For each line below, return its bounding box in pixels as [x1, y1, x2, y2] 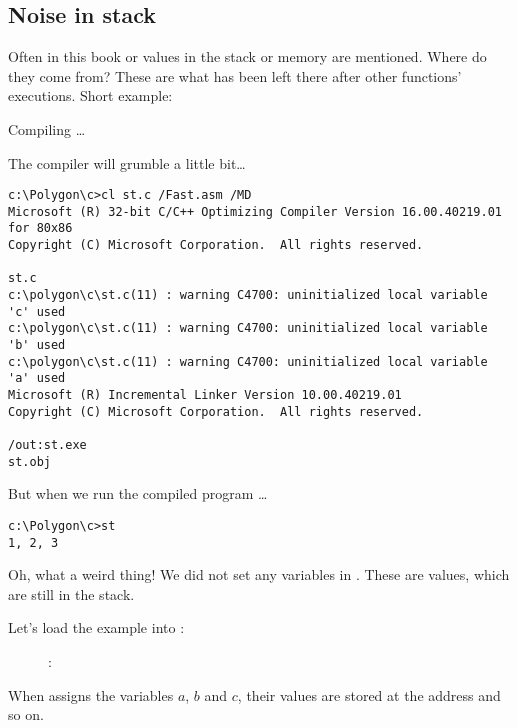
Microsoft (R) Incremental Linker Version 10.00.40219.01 [8, 388, 402, 403]
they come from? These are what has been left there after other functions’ [8, 65, 462, 86]
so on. [8, 704, 44, 725]
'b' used [8, 338, 66, 353]
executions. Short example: [8, 85, 173, 106]
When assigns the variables [8, 684, 174, 705]
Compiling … [8, 118, 86, 139]
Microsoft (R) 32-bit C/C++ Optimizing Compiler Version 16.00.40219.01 [8, 204, 502, 219]
